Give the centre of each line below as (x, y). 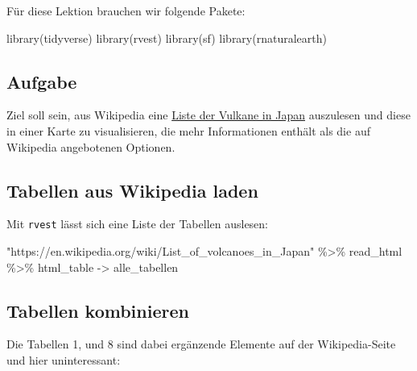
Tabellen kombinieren (98, 310)
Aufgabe (42, 81)
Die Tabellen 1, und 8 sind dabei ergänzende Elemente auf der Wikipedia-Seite (201, 344)
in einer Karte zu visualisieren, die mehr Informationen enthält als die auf (188, 130)
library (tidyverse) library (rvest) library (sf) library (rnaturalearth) (167, 38)
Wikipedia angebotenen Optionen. (91, 146)
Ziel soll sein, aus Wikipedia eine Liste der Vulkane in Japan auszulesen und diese (208, 115)
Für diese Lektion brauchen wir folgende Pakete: (126, 10)
